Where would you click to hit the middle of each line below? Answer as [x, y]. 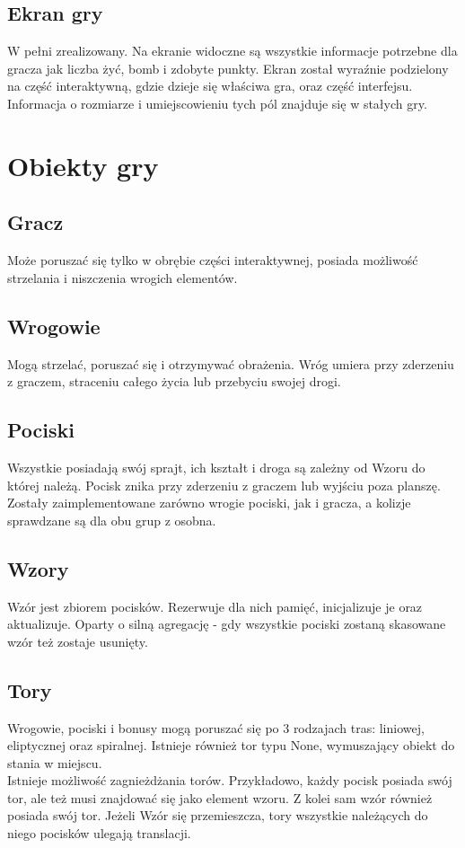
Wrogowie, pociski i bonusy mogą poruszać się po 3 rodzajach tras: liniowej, [216, 727]
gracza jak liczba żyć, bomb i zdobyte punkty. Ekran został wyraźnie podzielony [228, 68]
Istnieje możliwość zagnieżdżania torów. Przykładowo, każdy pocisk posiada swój [230, 780]
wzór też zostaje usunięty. [78, 641]
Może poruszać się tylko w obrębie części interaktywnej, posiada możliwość [213, 260]
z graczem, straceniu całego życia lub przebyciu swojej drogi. [174, 381]
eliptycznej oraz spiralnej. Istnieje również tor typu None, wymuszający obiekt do [231, 745]
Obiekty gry [83, 165]
